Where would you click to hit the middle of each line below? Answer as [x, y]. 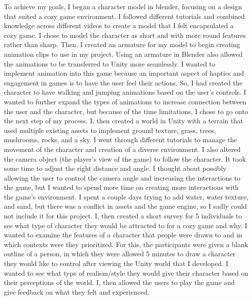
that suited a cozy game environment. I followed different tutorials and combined [125, 16]
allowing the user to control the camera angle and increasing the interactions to [122, 177]
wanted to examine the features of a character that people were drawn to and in [123, 235]
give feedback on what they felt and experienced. [77, 292]
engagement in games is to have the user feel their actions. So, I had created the [123, 82]
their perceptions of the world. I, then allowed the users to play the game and [119, 282]
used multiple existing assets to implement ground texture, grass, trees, [110, 130]
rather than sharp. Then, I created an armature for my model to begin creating [122, 44]
